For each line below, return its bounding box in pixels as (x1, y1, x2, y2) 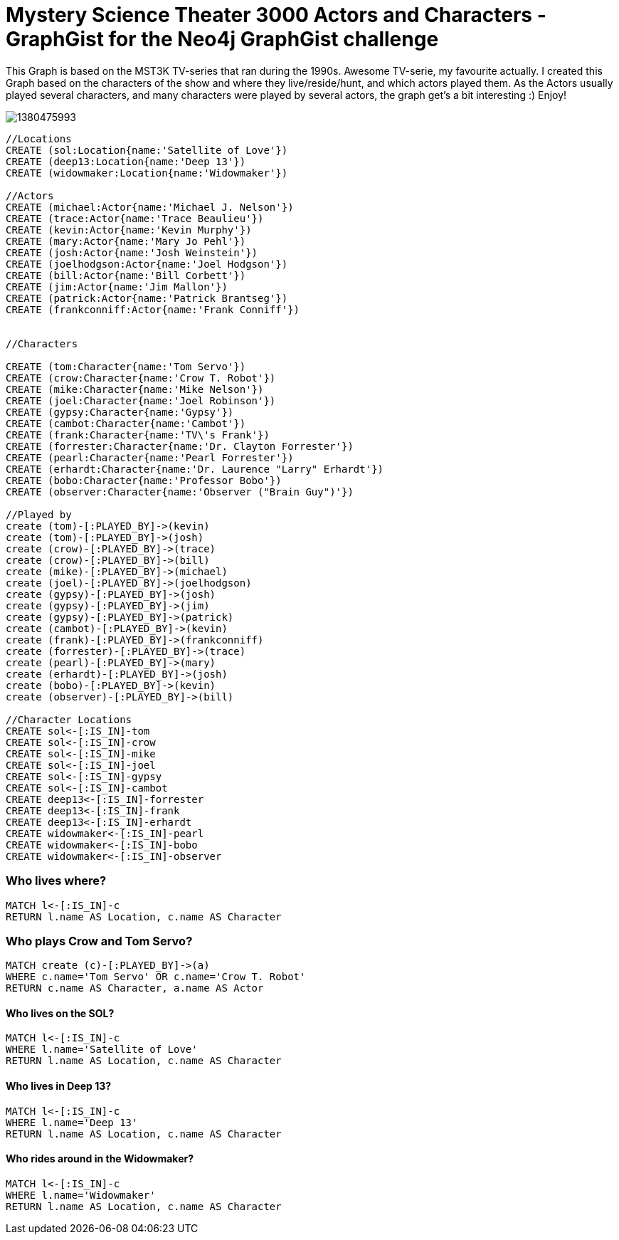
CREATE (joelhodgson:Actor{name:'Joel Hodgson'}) (6, 258, 288, 270)
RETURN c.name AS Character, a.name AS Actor (6, 982, 264, 994)
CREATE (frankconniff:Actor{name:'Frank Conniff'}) (6, 303, 300, 315)
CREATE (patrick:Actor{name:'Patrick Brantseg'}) (6, 292, 288, 304)
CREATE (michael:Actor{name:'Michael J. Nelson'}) (6, 201, 294, 213)
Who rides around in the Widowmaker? (6, 1152, 194, 1165)
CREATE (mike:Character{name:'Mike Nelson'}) (6, 383, 264, 395)
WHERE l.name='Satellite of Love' (6, 1044, 198, 1056)
